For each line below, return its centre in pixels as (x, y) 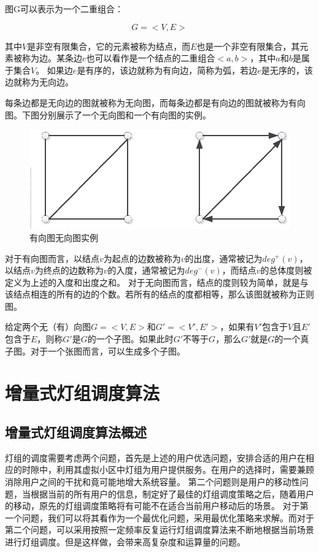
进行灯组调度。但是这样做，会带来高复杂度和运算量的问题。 (125, 542)
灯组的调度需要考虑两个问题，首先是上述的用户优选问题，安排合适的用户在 (155, 457)
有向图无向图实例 (64, 237)
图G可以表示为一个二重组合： (64, 9)
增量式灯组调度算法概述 (76, 432)
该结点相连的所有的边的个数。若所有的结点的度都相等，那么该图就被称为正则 (159, 294)
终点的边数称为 (73, 270)
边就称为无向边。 (39, 82)
